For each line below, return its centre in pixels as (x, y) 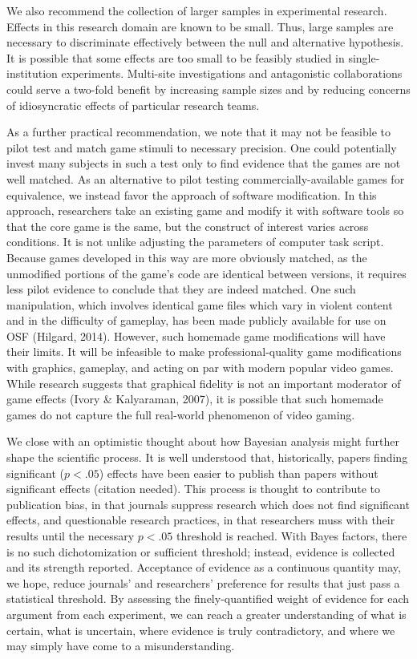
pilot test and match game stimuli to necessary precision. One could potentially (202, 147)
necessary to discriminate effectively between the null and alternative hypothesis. (205, 42)
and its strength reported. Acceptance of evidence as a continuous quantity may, (204, 567)
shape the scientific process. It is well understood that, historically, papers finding (207, 457)
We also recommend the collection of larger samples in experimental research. (197, 10)
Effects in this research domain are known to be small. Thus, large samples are (200, 26)
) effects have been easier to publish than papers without (239, 473)
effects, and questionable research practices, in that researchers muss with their (201, 520)
